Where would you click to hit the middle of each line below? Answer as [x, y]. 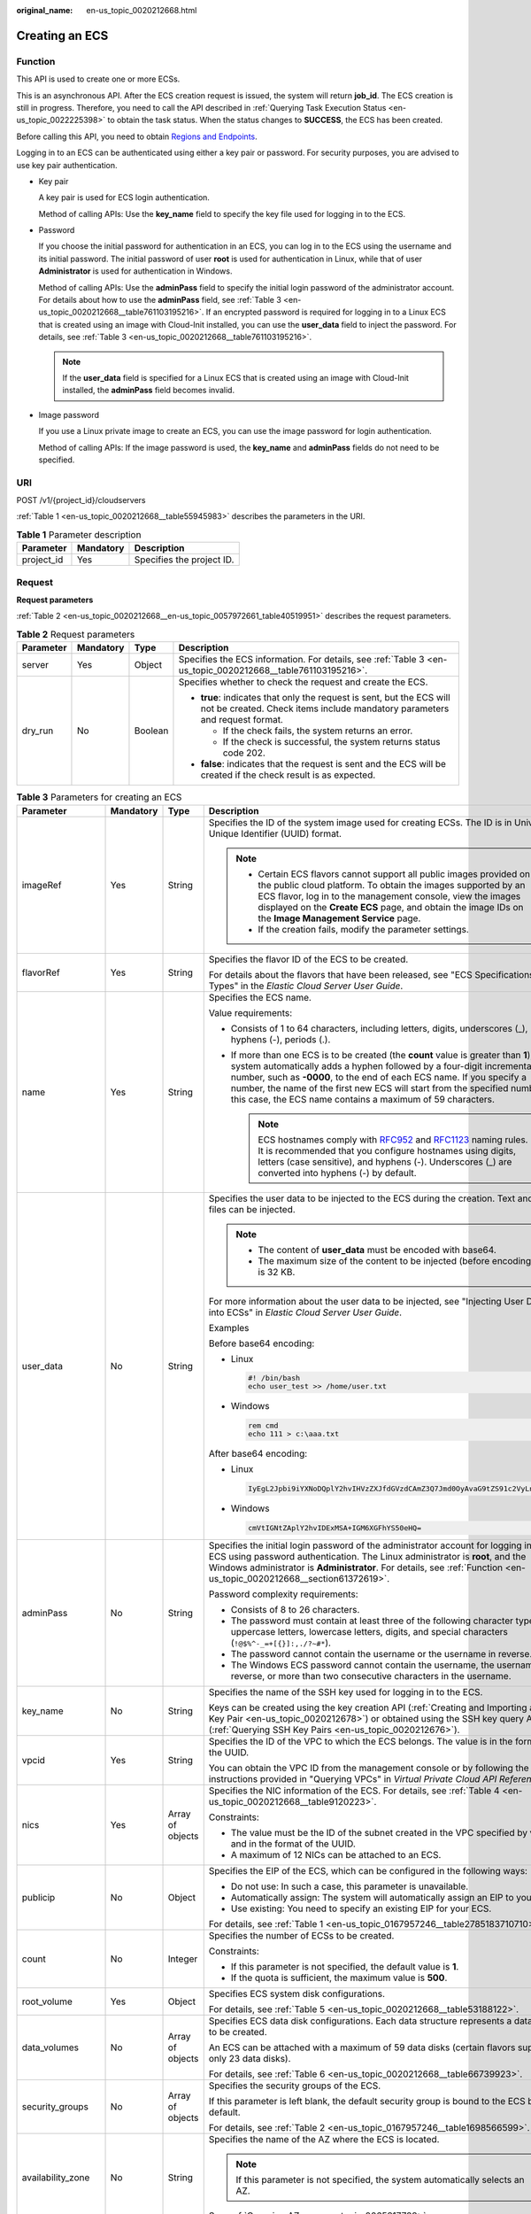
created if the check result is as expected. [288, 775]
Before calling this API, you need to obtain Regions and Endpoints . [137, 136]
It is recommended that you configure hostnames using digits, [387, 1150]
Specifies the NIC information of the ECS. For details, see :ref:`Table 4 [354, 1791]
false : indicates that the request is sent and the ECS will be [323, 764]
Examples [229, 1328]
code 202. [244, 753]
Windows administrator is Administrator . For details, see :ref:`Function [356, 1568]
